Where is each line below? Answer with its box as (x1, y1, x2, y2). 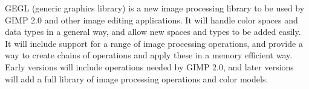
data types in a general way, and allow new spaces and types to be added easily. (5, 25, 301, 38)
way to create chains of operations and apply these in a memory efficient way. (5, 49, 293, 61)
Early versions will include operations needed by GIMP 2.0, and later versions (5, 60, 294, 73)
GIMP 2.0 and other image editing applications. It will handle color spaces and (5, 13, 298, 26)
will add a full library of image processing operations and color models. (5, 72, 268, 85)
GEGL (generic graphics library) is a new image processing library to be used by (5, 2, 305, 14)
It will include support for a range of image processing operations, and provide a (5, 37, 303, 49)
